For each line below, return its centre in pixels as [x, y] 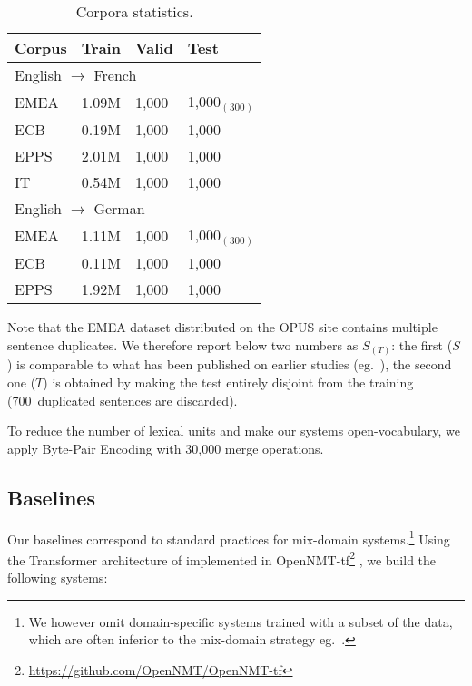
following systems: [58, 578]
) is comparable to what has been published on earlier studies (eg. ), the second [230, 364]
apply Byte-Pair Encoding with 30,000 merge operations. [166, 448]
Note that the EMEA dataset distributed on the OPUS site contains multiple [222, 327]
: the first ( [422, 344]
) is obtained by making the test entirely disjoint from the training [228, 382]
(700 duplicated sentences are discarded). [123, 400]
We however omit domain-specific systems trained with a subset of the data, [241, 621]
